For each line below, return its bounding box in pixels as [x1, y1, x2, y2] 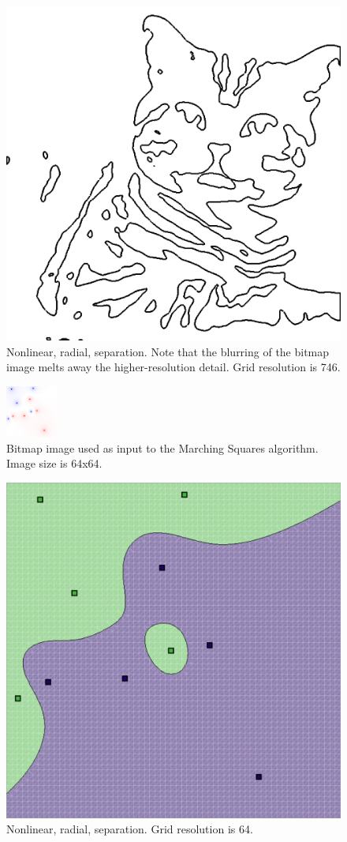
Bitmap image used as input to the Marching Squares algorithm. [6, 439, 319, 456]
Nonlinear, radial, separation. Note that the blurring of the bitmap [6, 343, 330, 359]
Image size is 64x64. [6, 455, 103, 472]
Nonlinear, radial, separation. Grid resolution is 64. [6, 821, 253, 837]
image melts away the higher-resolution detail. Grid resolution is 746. [6, 359, 341, 375]
